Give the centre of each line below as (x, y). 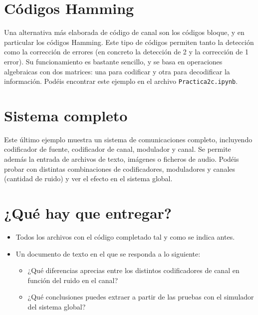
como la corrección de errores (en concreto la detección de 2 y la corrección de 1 (126, 52)
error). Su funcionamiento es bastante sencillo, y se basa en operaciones (113, 61)
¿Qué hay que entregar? (88, 213)
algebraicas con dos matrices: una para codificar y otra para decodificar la (117, 71)
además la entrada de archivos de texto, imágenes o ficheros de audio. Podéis (122, 159)
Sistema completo (66, 115)
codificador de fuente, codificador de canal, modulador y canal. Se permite (118, 149)
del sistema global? (57, 306)
